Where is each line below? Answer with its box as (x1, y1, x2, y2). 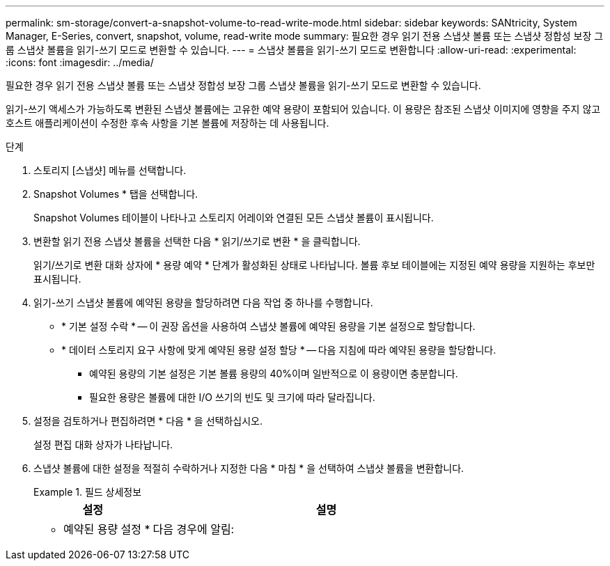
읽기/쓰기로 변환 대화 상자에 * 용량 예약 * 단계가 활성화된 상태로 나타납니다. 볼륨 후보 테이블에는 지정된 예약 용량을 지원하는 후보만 (33, 259, 595, 271)
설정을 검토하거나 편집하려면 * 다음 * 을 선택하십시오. (33, 415, 263, 427)
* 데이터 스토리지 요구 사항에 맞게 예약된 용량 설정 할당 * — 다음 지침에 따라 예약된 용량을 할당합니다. (61, 344, 496, 356)
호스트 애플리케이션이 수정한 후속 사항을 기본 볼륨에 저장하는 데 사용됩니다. (6, 117, 329, 129)
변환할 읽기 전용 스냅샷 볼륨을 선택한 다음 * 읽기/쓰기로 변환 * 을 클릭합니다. (33, 235, 361, 247)
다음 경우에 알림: (152, 522, 235, 536)
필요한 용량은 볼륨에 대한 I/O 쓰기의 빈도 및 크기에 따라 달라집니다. (89, 391, 375, 403)
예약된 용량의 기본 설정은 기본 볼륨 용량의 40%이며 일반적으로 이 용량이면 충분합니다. (89, 368, 458, 379)
